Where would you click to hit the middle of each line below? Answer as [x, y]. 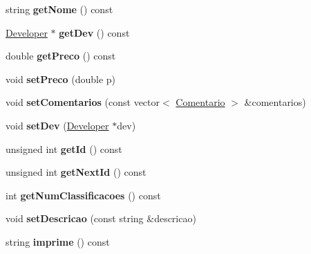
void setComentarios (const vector [83, 102]
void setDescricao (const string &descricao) [101, 218]
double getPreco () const [61, 56]
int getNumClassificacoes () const [83, 195]
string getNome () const [59, 9]
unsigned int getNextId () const [76, 172]
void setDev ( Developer [57, 125]
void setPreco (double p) [61, 79]
